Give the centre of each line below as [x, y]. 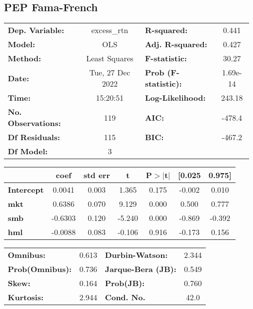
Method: [25, 58]
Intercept [26, 190]
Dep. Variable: [36, 30]
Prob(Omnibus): [40, 269]
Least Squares [110, 58]
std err [97, 175]
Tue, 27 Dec [110, 73]
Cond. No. [125, 297]
